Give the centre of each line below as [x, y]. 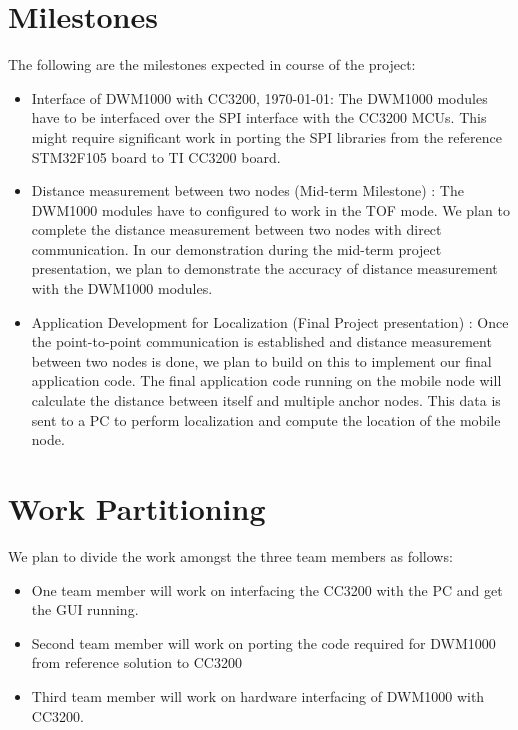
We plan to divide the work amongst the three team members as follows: [230, 555]
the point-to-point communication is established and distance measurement [261, 341]
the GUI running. [85, 609]
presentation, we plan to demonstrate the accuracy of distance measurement [264, 268]
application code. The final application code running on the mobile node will [266, 380]
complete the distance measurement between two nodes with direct [236, 229]
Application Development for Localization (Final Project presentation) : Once [270, 321]
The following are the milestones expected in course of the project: [212, 64]
